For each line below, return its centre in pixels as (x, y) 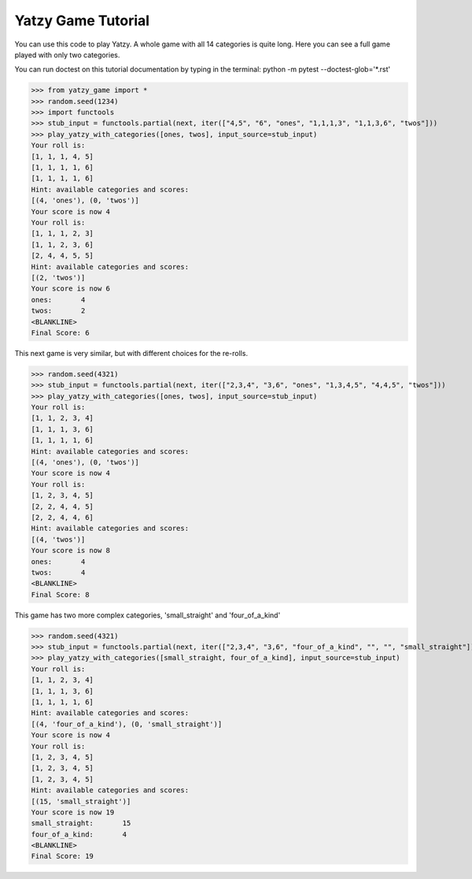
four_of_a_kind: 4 (79, 834)
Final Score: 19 (63, 856)
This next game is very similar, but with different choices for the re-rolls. (131, 353)
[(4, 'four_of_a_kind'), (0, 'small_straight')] (127, 724)
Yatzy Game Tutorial (82, 20)
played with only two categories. (67, 54)
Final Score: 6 (60, 332)
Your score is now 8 (70, 551)
